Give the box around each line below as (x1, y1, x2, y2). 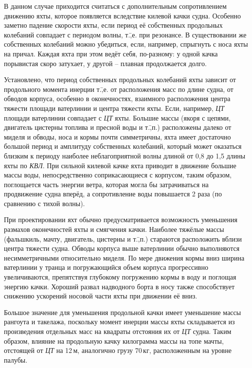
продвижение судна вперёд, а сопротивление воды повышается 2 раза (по (4, 189, 222, 199)
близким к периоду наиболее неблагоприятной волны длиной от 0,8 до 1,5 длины (4, 150, 246, 160)
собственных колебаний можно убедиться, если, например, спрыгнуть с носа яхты (4, 39, 248, 49)
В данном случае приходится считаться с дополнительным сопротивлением (4, 1, 227, 11)
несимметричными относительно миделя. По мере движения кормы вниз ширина (4, 252, 245, 263)
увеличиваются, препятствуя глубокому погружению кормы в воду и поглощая (4, 272, 236, 282)
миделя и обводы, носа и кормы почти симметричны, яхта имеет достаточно (4, 131, 231, 141)
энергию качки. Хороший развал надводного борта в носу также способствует (4, 281, 235, 291)
